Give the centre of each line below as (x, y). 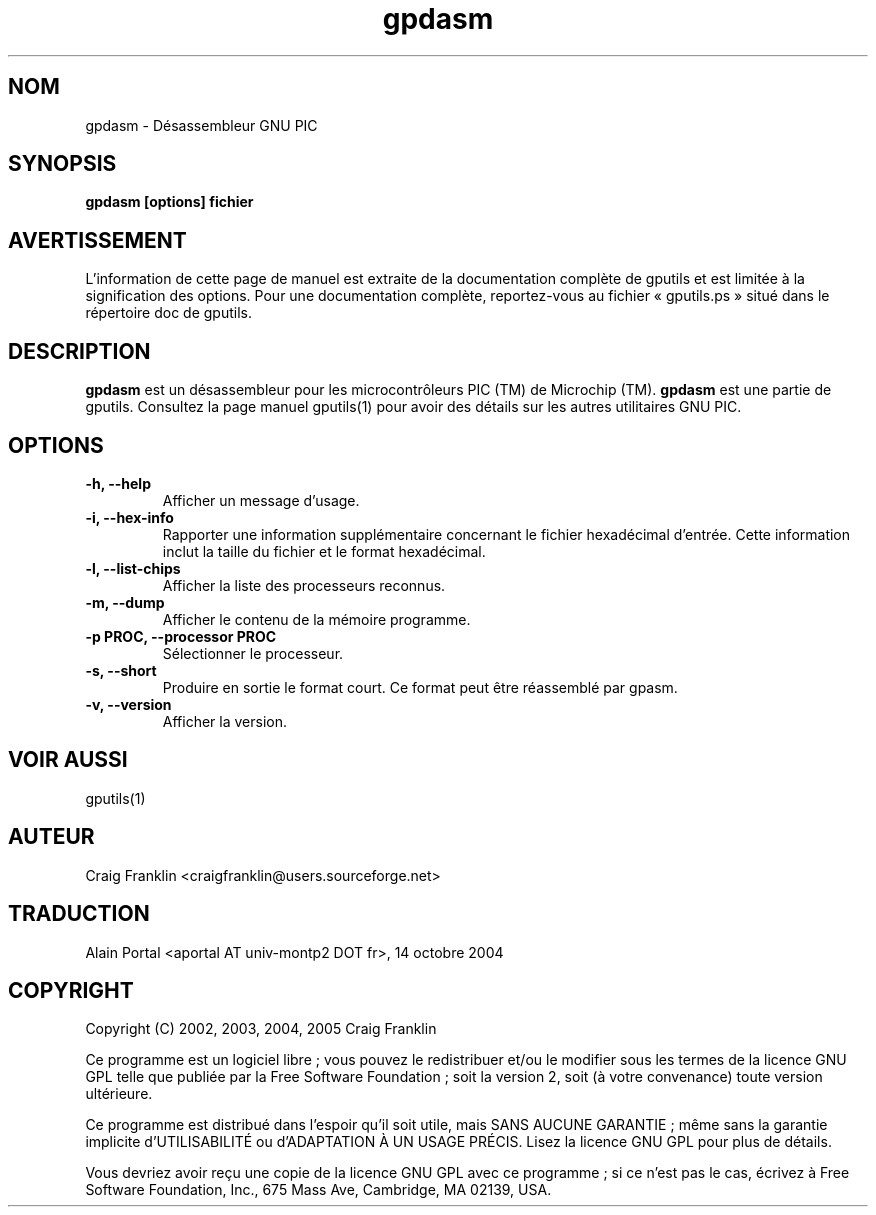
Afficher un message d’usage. (261, 500)
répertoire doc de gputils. (168, 313)
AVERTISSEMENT (97, 240)
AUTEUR (51, 837)
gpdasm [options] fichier (169, 202)
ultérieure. (119, 1094)
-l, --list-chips (133, 568)
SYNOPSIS (62, 164)
